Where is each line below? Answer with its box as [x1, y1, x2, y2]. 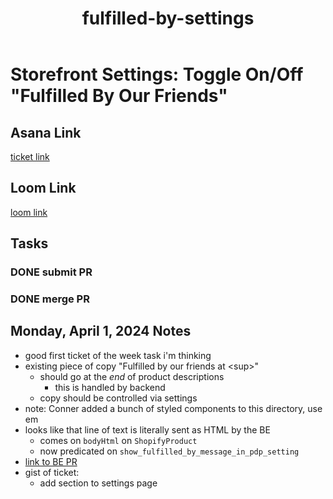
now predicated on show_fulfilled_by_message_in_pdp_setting [39, 445, 300, 457]
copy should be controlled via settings [39, 392, 198, 404]
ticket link [10, 151, 50, 162]
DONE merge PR [10, 292, 90, 306]
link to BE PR [24, 455, 78, 467]
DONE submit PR [10, 265, 93, 279]
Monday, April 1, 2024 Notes [10, 323, 192, 340]
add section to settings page [39, 477, 158, 489]
